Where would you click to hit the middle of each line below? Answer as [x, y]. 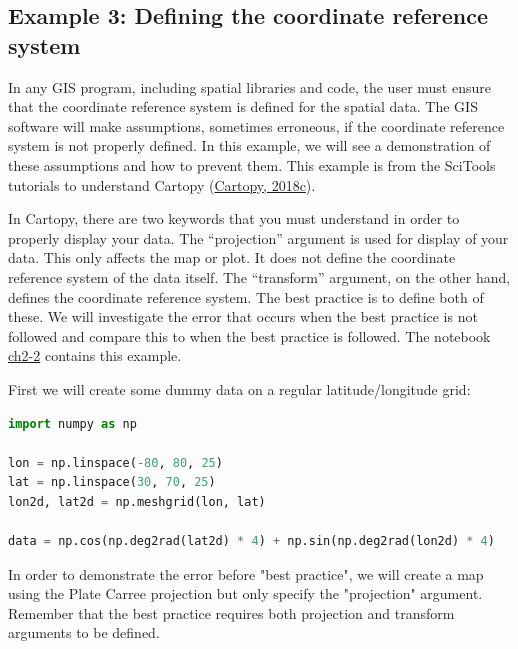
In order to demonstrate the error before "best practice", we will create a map [246, 573]
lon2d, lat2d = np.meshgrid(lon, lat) [137, 501]
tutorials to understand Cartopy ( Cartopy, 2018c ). [162, 184]
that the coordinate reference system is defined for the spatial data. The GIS [243, 106]
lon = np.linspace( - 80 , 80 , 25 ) [115, 462]
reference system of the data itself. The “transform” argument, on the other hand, [259, 276]
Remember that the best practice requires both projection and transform [231, 612]
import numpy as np [72, 423]
